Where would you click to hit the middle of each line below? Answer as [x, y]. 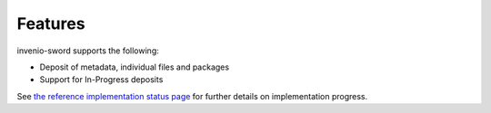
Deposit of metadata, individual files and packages [135, 67]
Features [51, 24]
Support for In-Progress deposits [101, 80]
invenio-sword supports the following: [88, 51]
